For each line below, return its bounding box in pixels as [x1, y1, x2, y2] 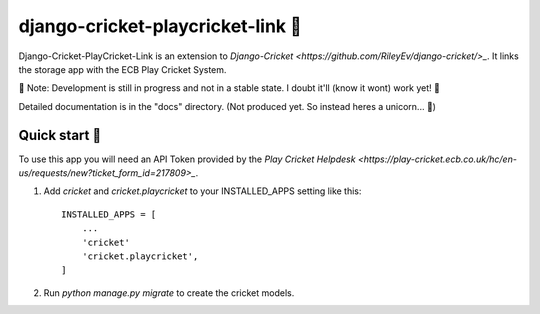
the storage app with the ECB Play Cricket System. [18, 63, 227, 75]
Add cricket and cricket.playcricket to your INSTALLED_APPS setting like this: [43, 185, 362, 197]
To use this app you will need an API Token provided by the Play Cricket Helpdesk [18, 153, 356, 165]
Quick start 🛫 [18, 126, 102, 144]
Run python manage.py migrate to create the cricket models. [43, 286, 295, 299]
